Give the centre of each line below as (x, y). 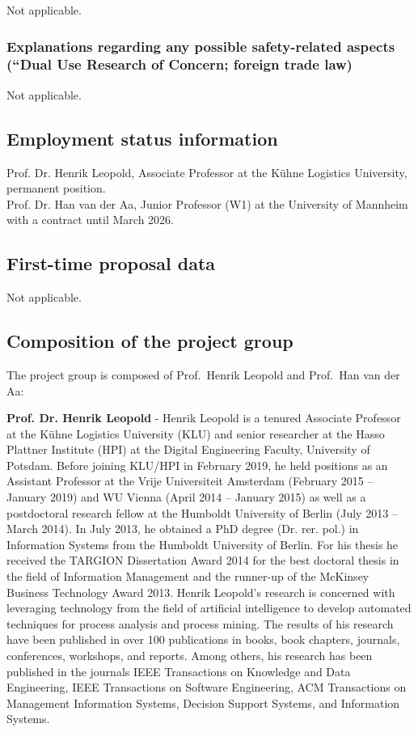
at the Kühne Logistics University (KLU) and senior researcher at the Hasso (196, 433)
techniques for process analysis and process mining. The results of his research (200, 623)
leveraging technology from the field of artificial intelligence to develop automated (209, 608)
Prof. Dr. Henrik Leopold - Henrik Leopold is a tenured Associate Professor (204, 418)
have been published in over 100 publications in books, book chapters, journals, (203, 639)
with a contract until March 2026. (90, 220)
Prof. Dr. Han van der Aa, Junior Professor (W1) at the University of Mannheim (207, 203)
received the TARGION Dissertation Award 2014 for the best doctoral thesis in (203, 560)
